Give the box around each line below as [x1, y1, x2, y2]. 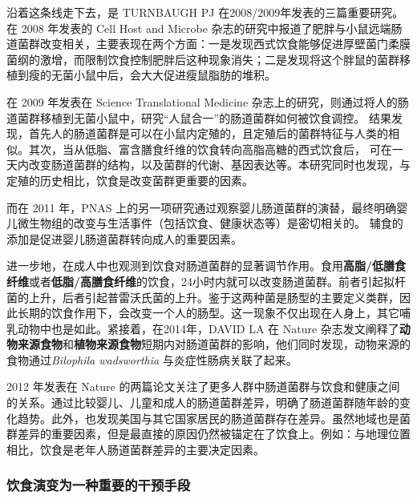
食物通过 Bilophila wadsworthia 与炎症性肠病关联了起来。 [6, 351, 298, 368]
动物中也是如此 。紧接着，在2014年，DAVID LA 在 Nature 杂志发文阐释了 [17, 320, 399, 336]
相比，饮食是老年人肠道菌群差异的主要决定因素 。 [6, 441, 265, 457]
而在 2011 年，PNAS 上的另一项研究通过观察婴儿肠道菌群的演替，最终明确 [6, 199, 397, 215]
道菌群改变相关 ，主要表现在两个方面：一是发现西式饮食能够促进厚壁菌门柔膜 [6, 35, 411, 52]
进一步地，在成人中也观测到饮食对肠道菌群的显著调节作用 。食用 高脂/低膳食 [6, 257, 407, 274]
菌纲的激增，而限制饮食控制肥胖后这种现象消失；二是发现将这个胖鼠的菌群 [6, 50, 399, 67]
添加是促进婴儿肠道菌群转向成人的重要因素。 [6, 230, 242, 247]
